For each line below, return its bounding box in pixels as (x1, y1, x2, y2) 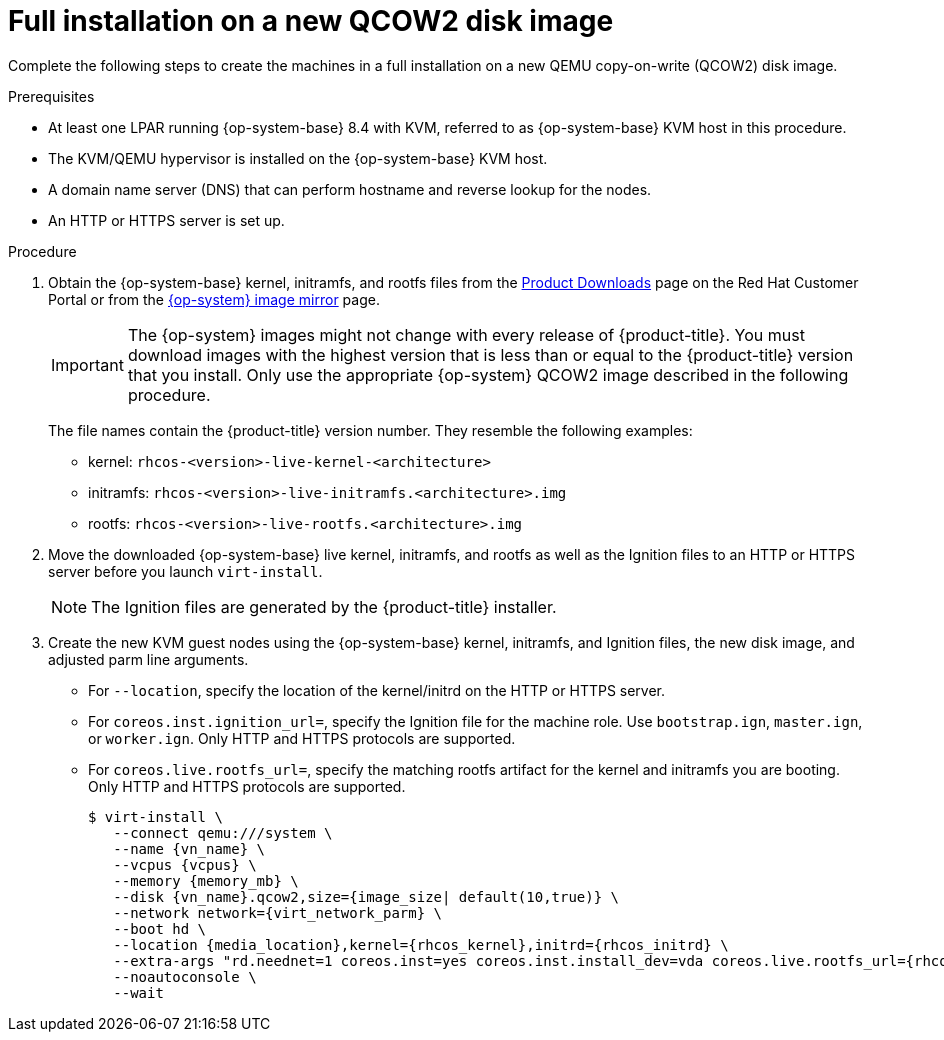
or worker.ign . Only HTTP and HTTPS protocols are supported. (88, 729, 516, 747)
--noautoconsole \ (113, 968, 257, 985)
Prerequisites (8, 87, 95, 105)
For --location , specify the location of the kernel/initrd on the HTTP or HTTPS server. (88, 681, 666, 699)
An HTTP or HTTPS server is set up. (48, 211, 285, 229)
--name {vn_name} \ (113, 840, 266, 857)
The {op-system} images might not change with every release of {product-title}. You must (127, 324, 805, 345)
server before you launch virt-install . (48, 562, 323, 580)
